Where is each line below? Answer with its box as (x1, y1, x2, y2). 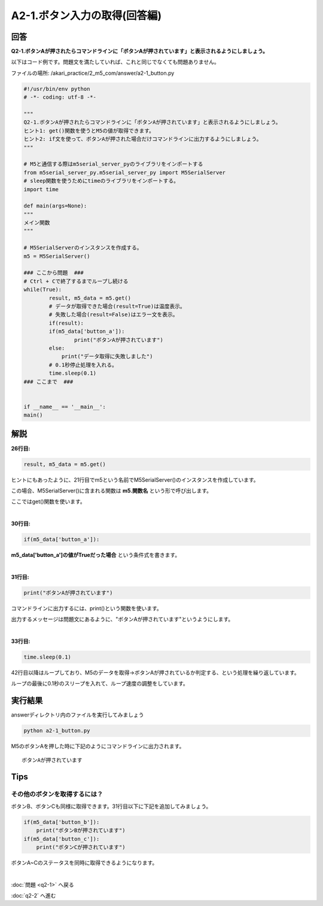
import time (23, 186, 59, 192)
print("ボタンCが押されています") (36, 843, 126, 850)
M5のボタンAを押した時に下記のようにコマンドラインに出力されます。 (11, 743, 185, 750)
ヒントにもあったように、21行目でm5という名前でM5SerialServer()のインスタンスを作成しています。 (11, 476, 260, 483)
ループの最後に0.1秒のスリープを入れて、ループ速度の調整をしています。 (11, 680, 188, 687)
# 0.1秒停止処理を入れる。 (48, 362, 118, 368)
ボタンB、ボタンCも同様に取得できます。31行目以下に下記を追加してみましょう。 (11, 803, 212, 810)
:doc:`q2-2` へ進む (11, 892, 56, 899)
